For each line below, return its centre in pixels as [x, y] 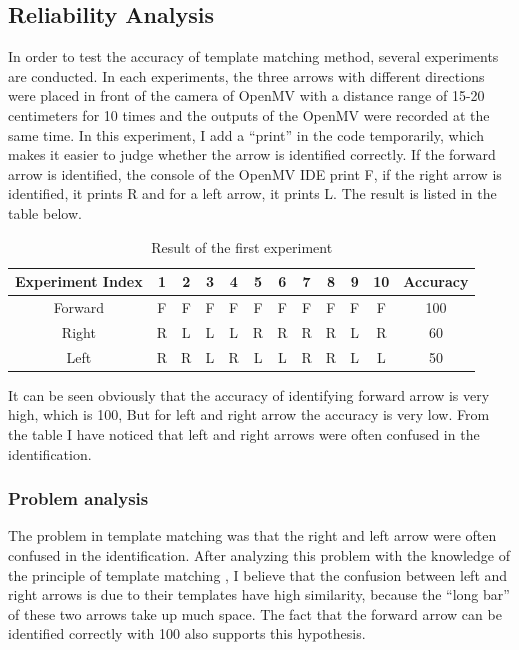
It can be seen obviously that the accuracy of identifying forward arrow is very [249, 394]
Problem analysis [78, 498]
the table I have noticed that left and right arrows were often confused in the [244, 433]
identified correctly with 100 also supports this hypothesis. [187, 633]
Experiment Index [79, 281]
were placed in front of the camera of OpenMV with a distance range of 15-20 [246, 95]
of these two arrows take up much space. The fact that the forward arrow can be [255, 613]
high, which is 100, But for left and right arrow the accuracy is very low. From [249, 414]
